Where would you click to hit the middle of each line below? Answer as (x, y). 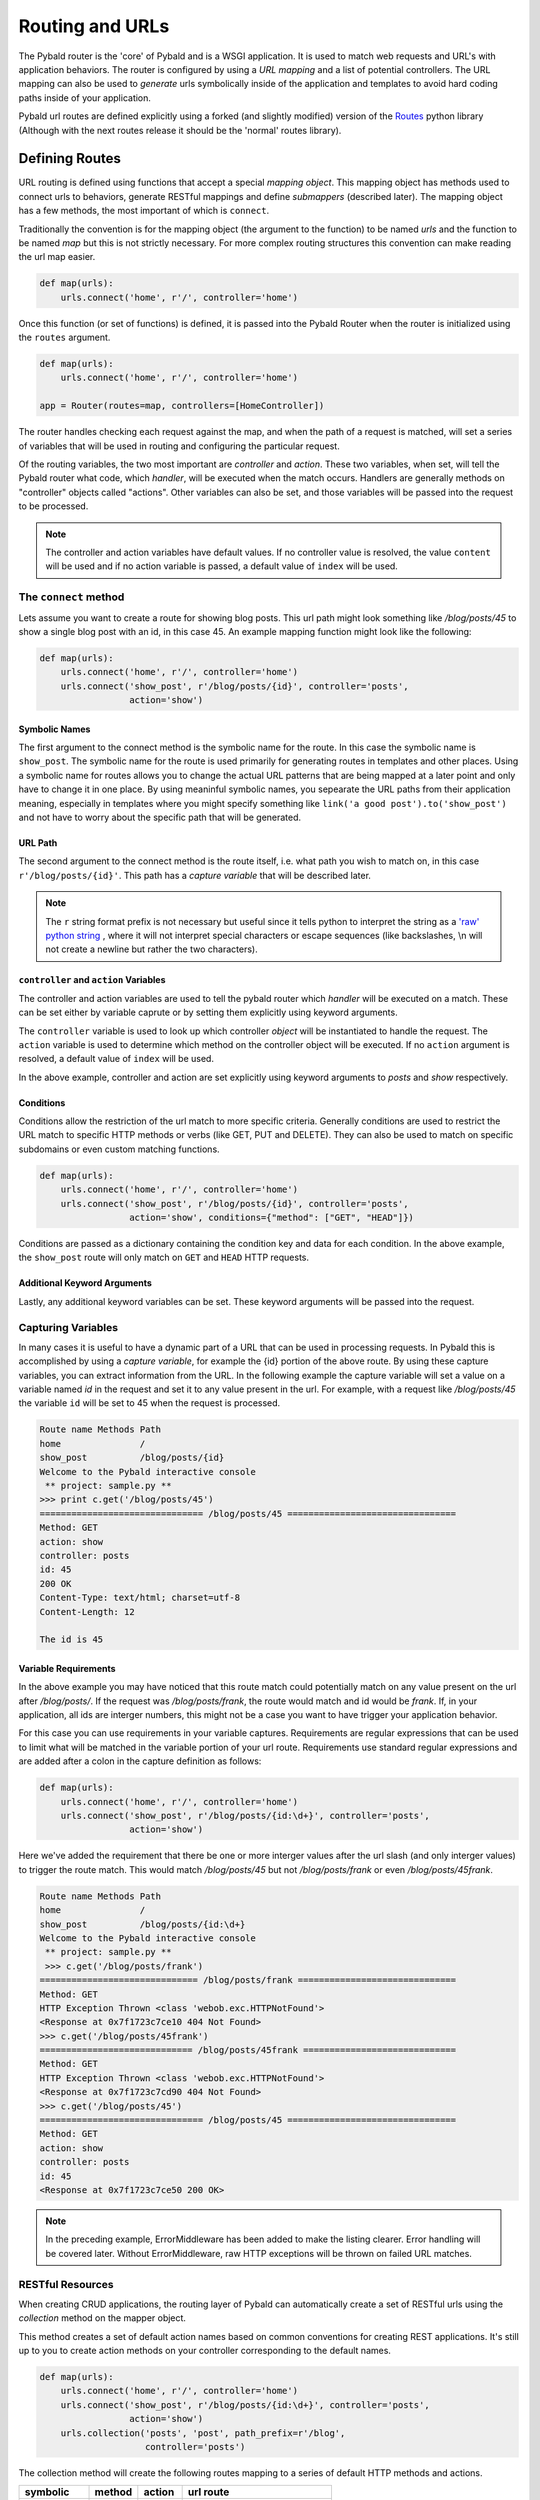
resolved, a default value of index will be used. (116, 1059)
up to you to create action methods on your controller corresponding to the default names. (205, 2351)
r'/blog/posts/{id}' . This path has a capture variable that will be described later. (195, 875)
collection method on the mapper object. (102, 2318)
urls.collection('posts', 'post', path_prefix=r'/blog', (203, 2433)
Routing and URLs (94, 26)
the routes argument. (64, 337)
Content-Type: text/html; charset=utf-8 (139, 1598)
